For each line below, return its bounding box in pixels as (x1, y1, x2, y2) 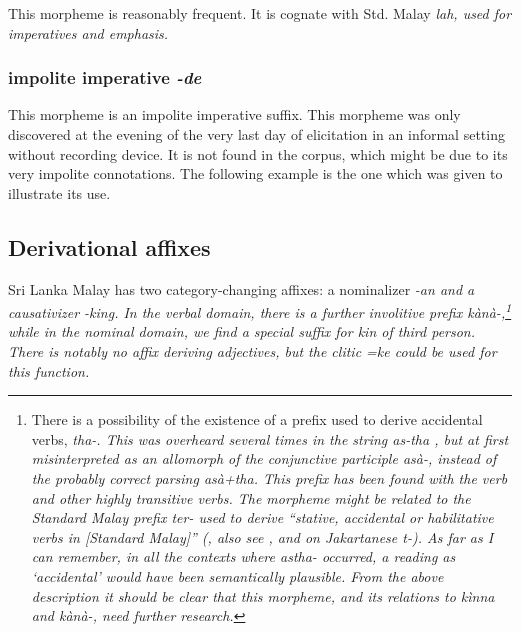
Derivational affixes (8, 231, 211, 262)
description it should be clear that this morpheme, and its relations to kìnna (31, 585, 495, 606)
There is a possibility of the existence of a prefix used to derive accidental (31, 409, 483, 430)
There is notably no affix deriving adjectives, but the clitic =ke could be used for (8, 341, 497, 362)
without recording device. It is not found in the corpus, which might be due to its (8, 143, 508, 164)
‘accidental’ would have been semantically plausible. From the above (31, 565, 444, 586)
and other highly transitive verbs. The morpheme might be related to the (31, 487, 471, 508)
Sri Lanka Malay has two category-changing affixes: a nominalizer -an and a (8, 278, 475, 299)
